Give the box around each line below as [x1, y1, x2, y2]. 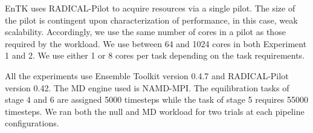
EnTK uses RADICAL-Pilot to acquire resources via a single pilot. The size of [5, 2, 295, 14]
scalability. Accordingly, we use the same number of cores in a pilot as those [5, 25, 286, 38]
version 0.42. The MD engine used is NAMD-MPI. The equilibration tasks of [5, 81, 289, 94]
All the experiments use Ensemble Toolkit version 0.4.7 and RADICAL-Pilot [5, 69, 289, 82]
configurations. [5, 117, 59, 129]
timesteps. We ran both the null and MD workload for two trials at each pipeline [5, 105, 305, 117]
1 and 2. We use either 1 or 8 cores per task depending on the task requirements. [5, 49, 305, 62]
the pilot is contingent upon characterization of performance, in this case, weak [5, 13, 298, 26]
